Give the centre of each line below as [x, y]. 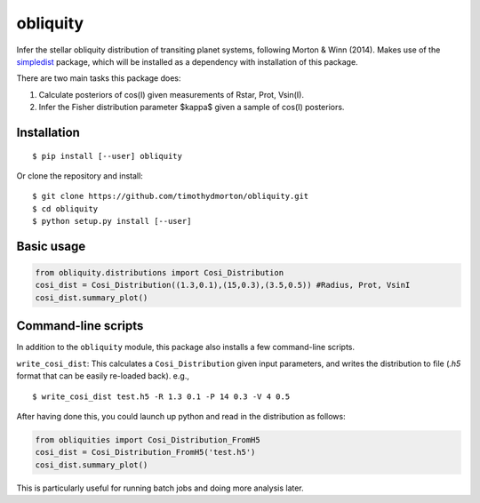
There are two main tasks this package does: [99, 78]
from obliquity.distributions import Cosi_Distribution [160, 273]
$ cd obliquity [65, 208]
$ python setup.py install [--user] [112, 221]
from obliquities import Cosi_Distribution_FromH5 [148, 439]
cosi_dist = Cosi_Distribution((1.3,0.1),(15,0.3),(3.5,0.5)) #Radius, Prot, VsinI [223, 285]
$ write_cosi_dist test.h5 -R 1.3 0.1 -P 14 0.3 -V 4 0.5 [161, 396]
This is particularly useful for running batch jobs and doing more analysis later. [160, 488]
